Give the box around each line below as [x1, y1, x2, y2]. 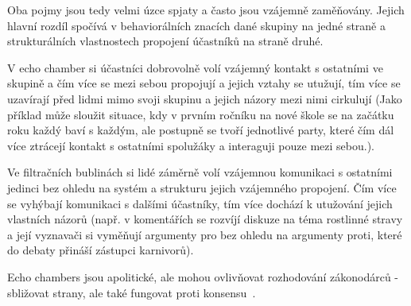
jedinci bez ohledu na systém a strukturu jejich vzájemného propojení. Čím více [7, 179, 397, 196]
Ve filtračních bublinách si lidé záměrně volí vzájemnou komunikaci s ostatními [7, 164, 393, 180]
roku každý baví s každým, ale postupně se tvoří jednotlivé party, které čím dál [7, 122, 394, 138]
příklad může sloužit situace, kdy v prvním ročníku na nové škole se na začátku [7, 106, 394, 122]
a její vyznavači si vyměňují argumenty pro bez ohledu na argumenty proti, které [7, 226, 402, 242]
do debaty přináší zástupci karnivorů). [7, 242, 194, 258]
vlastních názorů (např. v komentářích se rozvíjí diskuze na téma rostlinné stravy [7, 211, 403, 227]
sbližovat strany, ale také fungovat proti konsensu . [7, 284, 256, 300]
